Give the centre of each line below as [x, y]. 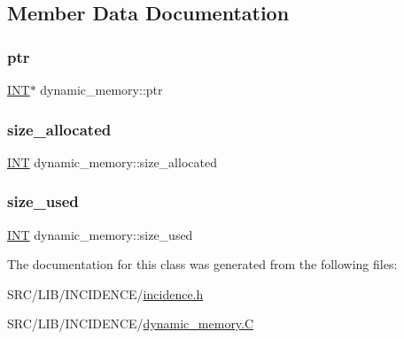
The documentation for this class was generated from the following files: [202, 264]
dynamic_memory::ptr [101, 89]
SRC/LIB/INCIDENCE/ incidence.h [105, 293]
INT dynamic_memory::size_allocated [112, 162]
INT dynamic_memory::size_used [100, 234]
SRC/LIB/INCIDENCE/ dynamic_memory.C [131, 324]
